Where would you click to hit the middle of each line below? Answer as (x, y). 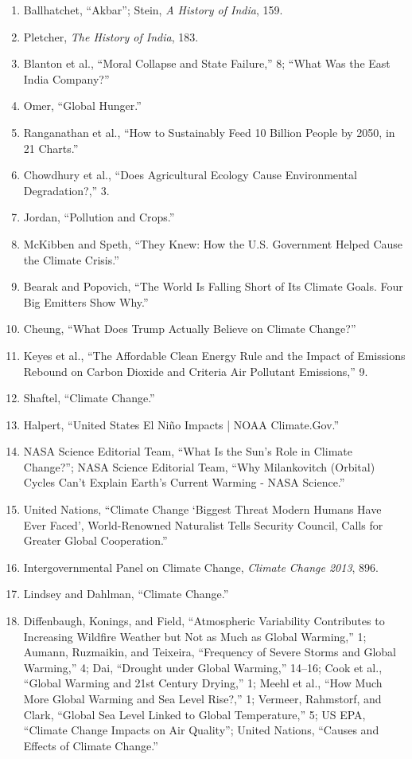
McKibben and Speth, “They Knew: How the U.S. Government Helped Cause (213, 243)
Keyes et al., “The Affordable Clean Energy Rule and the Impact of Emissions (214, 355)
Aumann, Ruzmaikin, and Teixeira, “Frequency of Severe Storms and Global (210, 652)
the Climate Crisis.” (71, 259)
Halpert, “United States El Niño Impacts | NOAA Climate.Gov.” (181, 424)
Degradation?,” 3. (66, 190)
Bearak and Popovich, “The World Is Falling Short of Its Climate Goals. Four (213, 286)
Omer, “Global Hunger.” (82, 106)
